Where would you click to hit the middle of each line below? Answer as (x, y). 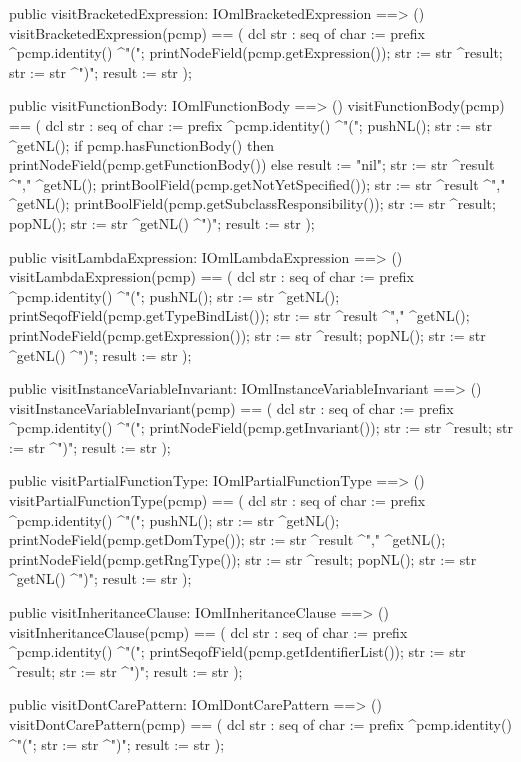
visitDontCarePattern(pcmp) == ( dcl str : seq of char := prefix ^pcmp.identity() (260, 724)
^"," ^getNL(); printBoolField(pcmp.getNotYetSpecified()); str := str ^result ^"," (257, 183)
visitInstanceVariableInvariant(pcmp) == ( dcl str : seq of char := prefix (231, 407)
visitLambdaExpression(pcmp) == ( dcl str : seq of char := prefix (212, 276)
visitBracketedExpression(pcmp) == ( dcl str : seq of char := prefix (217, 32)
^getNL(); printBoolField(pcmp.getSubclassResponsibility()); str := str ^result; (252, 203)
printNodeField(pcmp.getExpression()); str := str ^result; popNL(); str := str (247, 334)
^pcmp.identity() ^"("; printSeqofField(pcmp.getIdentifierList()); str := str (237, 651)
